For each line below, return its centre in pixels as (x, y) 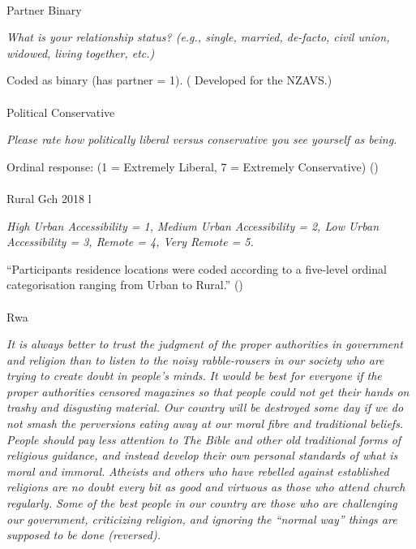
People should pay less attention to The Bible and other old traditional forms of (204, 439)
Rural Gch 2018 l (49, 198)
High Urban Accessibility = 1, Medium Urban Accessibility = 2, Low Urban (193, 225)
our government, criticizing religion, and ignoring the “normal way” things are (202, 519)
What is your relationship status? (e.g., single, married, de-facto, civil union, (198, 37)
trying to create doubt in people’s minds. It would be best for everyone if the (194, 376)
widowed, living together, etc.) (81, 52)
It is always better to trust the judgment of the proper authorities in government (205, 344)
